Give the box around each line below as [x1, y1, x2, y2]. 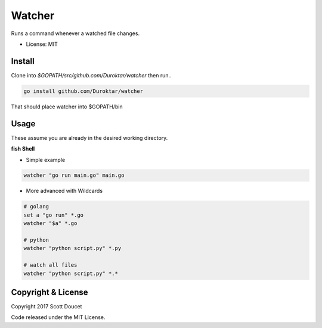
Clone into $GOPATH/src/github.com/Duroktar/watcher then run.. [11, 71, 172, 79]
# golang [23, 203, 49, 210]
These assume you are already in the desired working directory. [11, 134, 168, 141]
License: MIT [26, 40, 58, 48]
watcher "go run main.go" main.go [23, 172, 125, 179]
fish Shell [11, 145, 35, 152]
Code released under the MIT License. [11, 314, 106, 321]
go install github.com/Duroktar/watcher [23, 88, 143, 95]
